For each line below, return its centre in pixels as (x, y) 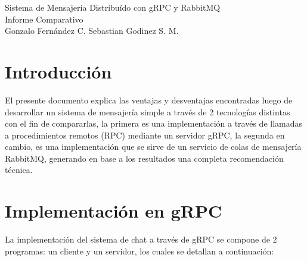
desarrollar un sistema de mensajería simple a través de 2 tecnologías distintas (148, 111)
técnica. (19, 170)
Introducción (58, 71)
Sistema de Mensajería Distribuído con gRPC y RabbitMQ (113, 7)
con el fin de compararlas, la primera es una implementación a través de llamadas (154, 123)
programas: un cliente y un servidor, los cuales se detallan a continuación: (139, 251)
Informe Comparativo (44, 19)
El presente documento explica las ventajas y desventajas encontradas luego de (149, 100)
